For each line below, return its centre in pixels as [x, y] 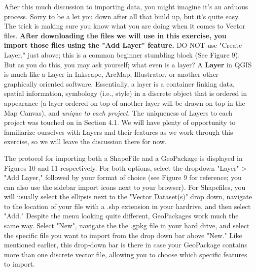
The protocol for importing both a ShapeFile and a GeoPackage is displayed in [123, 158]
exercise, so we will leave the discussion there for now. [85, 141]
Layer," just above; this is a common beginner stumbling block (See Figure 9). [122, 54]
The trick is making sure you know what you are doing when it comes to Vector [125, 26]
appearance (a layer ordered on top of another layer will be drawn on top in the [125, 103]
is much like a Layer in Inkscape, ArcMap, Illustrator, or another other [111, 74]
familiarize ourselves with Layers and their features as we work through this [119, 132]
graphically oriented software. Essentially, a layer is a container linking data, [119, 83]
